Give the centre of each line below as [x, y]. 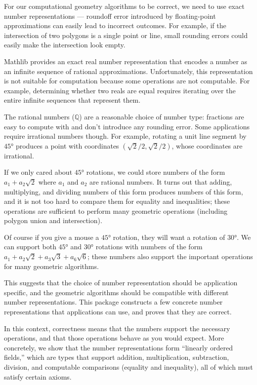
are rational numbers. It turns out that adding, [161, 181]
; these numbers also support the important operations [170, 256]
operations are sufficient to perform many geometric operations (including [116, 211]
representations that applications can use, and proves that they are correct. [118, 312]
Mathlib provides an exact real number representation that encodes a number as [126, 61]
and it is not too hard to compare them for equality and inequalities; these [117, 201]
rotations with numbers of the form [149, 247]
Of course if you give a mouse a [52, 237]
